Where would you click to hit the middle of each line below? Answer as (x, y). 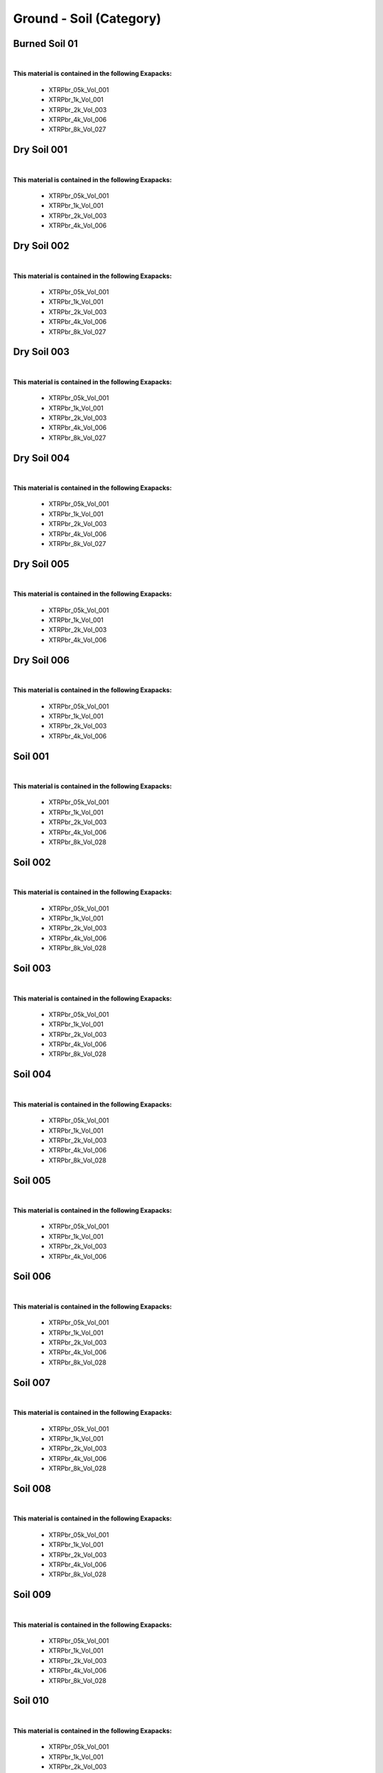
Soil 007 (32, 1383)
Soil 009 (32, 1595)
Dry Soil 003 (41, 352)
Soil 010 (31, 1701)
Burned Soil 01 (45, 44)
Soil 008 (32, 1488)
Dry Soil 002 (41, 246)
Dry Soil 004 (41, 458)
